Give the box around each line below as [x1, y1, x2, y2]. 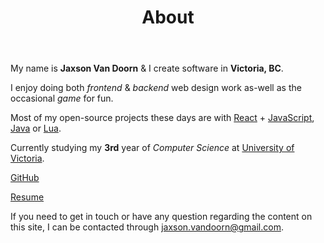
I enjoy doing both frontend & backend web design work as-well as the [10, 82, 302, 94]
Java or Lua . [10, 122, 62, 135]
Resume [10, 191, 45, 203]
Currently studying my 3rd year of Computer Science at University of [10, 142, 295, 154]
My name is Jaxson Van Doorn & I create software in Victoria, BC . [10, 62, 284, 75]
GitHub [10, 172, 40, 184]
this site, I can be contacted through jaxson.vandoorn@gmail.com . [10, 221, 284, 233]
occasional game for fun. [10, 92, 114, 105]
